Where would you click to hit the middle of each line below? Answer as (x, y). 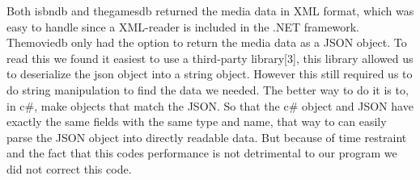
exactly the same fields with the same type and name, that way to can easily (197, 121)
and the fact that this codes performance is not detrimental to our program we (202, 153)
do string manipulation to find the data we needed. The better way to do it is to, (208, 89)
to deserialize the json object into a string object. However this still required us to (210, 74)
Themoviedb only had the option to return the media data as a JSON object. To (207, 42)
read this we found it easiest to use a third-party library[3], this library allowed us (210, 58)
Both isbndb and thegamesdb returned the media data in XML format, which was (210, 10)
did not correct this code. (69, 168)
